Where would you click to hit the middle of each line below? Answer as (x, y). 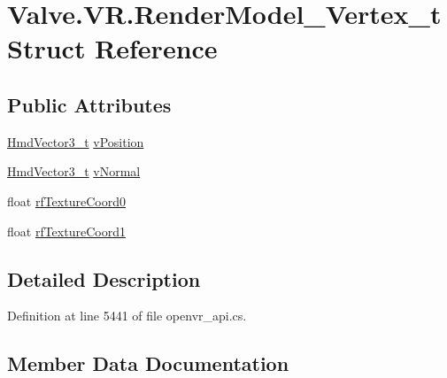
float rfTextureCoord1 (66, 231)
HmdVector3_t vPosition (76, 141)
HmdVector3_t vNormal (74, 171)
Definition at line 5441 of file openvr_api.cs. (127, 316)
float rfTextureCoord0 (66, 201)
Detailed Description (104, 278)
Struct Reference (112, 48)
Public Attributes (89, 104)
